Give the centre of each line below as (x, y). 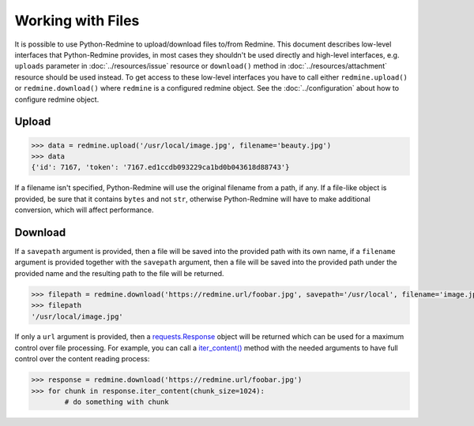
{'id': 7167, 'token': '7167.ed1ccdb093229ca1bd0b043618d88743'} (160, 167)
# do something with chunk (117, 402)
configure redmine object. (57, 99)
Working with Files (77, 21)
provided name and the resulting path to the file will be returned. (119, 273)
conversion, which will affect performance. (84, 210)
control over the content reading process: (82, 359)
